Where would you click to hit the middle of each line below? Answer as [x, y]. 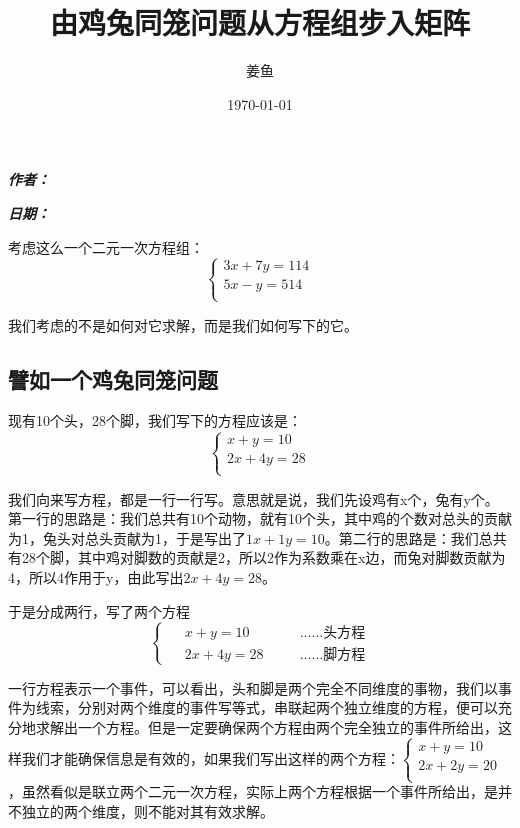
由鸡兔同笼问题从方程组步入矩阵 [259, 22]
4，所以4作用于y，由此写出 [96, 577]
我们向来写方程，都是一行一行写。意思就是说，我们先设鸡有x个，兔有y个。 [253, 498]
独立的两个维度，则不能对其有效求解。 [147, 810]
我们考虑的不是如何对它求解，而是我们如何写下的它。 [183, 324]
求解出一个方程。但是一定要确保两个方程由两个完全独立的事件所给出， [266, 726]
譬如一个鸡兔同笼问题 [113, 378]
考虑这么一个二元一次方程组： [106, 246]
